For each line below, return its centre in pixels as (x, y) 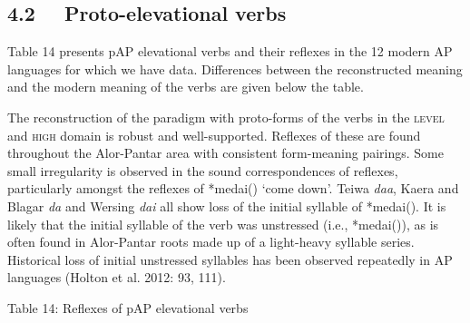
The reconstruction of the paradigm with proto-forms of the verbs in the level (226, 117)
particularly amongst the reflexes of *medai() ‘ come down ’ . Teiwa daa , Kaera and (233, 188)
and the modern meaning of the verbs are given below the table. (186, 87)
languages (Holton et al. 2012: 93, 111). (117, 277)
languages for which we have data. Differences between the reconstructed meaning (235, 69)
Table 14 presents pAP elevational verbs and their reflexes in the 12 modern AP (230, 51)
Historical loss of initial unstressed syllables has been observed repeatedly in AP (230, 259)
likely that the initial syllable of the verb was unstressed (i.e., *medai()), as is (223, 224)
